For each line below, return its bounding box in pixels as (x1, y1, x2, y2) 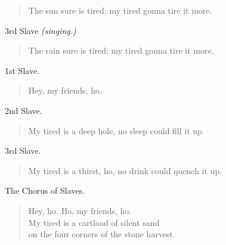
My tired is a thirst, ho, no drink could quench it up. (28, 164, 222, 176)
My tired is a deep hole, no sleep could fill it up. (28, 124, 205, 137)
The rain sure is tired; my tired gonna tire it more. (28, 44, 214, 57)
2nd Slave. (5, 104, 42, 116)
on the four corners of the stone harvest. (28, 228, 175, 240)
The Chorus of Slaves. (5, 184, 85, 197)
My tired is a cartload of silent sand (28, 216, 160, 228)
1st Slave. (5, 64, 40, 76)
